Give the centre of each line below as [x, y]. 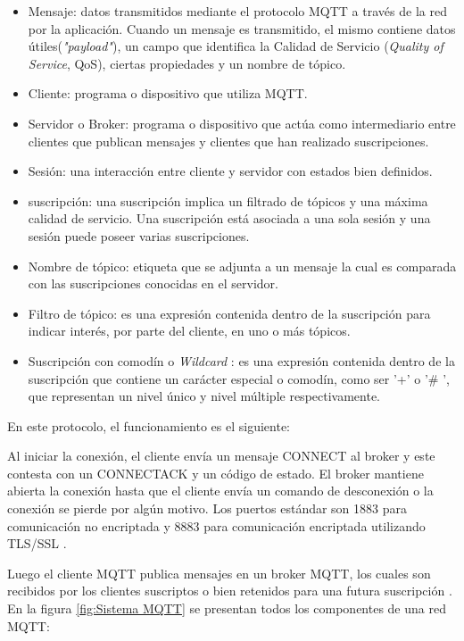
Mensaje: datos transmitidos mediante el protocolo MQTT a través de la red [237, 11]
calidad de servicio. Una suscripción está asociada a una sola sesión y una [229, 218]
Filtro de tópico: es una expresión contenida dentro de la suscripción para [229, 313]
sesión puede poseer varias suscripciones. [139, 235]
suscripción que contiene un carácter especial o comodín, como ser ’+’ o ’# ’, [239, 378]
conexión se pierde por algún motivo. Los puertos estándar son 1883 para [207, 508]
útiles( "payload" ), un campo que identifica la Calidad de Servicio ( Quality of [236, 46]
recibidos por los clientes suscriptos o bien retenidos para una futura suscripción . [230, 591]
